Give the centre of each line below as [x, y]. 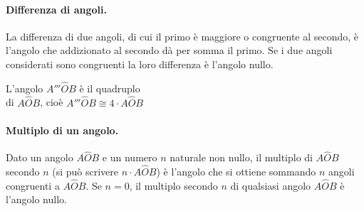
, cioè [52, 102]
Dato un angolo [40, 157]
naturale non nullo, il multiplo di [241, 157]
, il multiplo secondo [173, 185]
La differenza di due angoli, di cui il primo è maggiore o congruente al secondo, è [182, 36]
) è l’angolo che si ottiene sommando [236, 172]
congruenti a [33, 185]
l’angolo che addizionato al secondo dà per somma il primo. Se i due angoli [169, 50]
